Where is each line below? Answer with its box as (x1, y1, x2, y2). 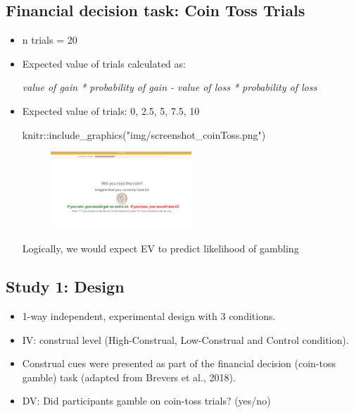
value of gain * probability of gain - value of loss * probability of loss (22, 80, 317, 94)
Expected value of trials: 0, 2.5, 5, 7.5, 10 (22, 103, 200, 118)
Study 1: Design (6, 276, 125, 297)
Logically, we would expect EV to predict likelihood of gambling (22, 241, 299, 256)
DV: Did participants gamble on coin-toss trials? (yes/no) (22, 393, 271, 408)
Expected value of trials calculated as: (22, 56, 186, 70)
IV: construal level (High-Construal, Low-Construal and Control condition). (22, 332, 349, 347)
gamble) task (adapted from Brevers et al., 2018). (22, 369, 236, 384)
